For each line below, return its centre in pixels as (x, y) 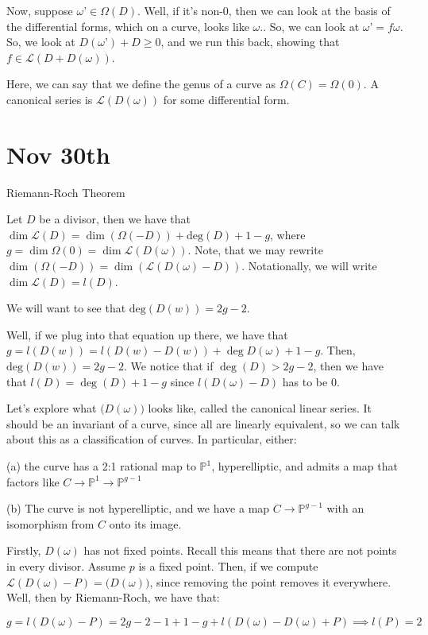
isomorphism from (50, 523)
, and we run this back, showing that (250, 42)
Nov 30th (58, 154)
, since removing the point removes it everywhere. (270, 581)
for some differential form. (226, 99)
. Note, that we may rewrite (255, 250)
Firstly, (24, 550)
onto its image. (145, 523)
